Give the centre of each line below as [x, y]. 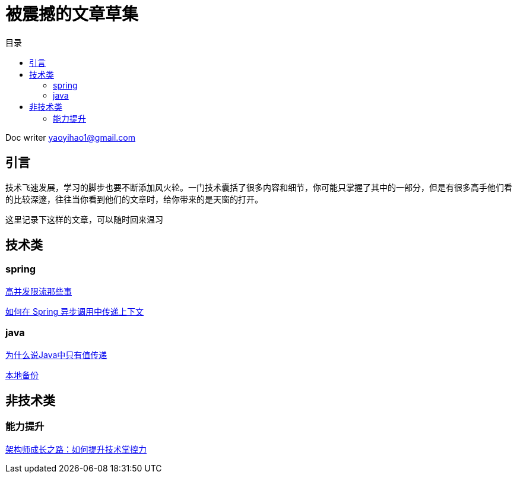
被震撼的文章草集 [72, 14]
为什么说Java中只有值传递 [56, 354]
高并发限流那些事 [39, 291]
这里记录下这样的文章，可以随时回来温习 [84, 219]
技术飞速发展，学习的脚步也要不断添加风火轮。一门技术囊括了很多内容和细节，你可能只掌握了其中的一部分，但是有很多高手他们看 [259, 187]
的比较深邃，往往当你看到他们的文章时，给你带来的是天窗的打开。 [134, 199]
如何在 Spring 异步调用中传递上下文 [75, 311]
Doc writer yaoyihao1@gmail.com [71, 137]
